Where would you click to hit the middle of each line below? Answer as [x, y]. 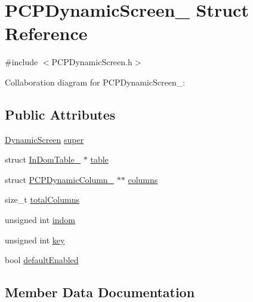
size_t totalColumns [42, 199]
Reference [46, 33]
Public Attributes [60, 114]
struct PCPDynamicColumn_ [60, 179]
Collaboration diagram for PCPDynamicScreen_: [95, 82]
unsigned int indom [40, 220]
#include [21, 62]
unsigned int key [35, 240]
